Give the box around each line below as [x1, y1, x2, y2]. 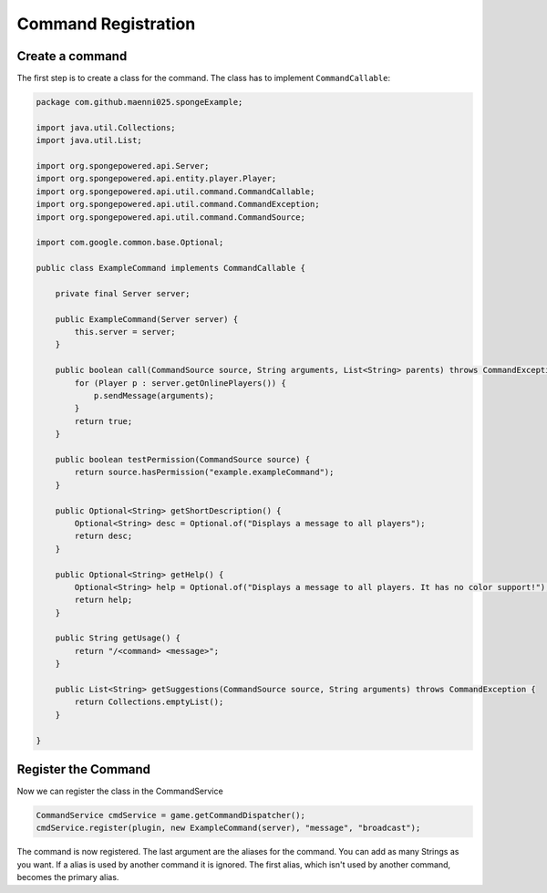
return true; [74, 416, 133, 426]
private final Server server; [55, 288, 191, 298]
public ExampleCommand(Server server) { [55, 314, 239, 324]
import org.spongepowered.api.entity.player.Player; [36, 173, 277, 184]
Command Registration [16, 14, 196, 34]
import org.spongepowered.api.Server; [36, 161, 210, 171]
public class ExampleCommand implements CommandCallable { [36, 263, 305, 274]
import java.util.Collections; [36, 122, 177, 132]
